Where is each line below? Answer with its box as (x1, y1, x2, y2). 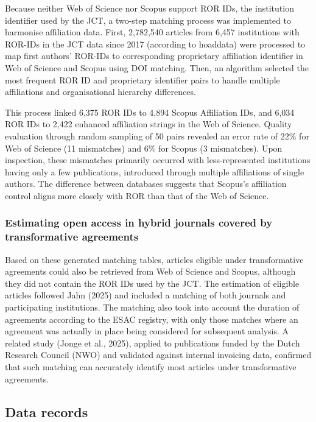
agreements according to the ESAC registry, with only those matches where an (5, 312, 298, 325)
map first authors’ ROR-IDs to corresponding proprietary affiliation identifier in (5, 49, 303, 62)
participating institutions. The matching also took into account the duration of (5, 301, 300, 314)
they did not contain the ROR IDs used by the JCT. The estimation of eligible (5, 276, 300, 289)
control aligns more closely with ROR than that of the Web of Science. (5, 189, 269, 202)
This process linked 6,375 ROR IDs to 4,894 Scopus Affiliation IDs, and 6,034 (5, 105, 295, 118)
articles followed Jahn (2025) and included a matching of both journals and (5, 289, 286, 301)
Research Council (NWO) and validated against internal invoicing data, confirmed (5, 348, 312, 361)
